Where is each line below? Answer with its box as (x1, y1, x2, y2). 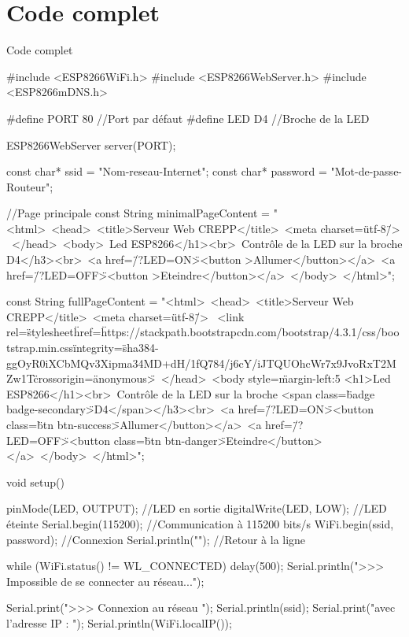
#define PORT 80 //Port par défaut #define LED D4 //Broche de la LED (6, 109, 370, 126)
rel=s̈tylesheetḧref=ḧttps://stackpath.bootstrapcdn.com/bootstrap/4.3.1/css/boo (6, 324, 400, 340)
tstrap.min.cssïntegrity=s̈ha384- (6, 339, 159, 356)
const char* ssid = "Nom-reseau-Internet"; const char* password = (6, 163, 327, 180)
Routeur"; (6, 178, 53, 194)
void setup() (6, 473, 64, 490)
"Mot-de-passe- (330, 163, 403, 180)
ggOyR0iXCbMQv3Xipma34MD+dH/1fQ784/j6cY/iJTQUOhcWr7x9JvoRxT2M (6, 354, 396, 371)
